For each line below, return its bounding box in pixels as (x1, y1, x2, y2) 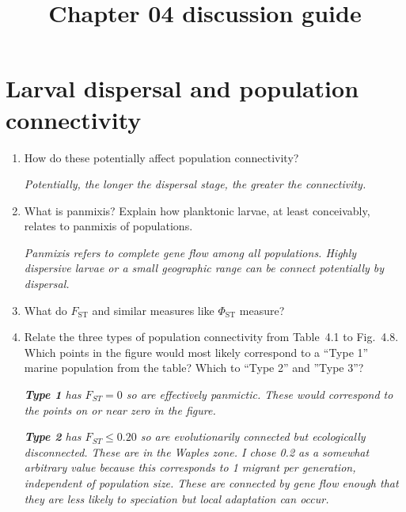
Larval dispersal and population (6, 72, 359, 104)
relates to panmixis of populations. (24, 218, 193, 234)
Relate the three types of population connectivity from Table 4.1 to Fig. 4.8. (24, 328, 399, 345)
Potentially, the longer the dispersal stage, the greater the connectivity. (24, 176, 366, 192)
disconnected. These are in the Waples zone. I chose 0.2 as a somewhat (24, 443, 370, 460)
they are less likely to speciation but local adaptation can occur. (24, 490, 329, 506)
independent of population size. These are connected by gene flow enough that (24, 475, 399, 491)
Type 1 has (24, 386, 82, 403)
